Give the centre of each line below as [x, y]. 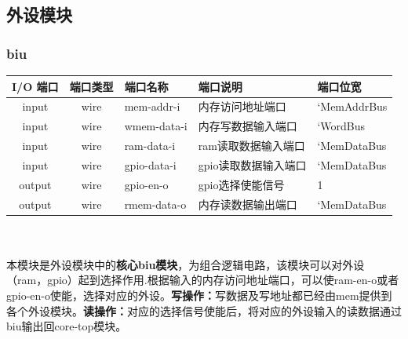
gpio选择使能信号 [241, 184]
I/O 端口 [35, 86]
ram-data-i [150, 146]
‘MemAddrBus [352, 106]
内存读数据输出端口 [248, 204]
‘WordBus [341, 126]
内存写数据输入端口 [248, 126]
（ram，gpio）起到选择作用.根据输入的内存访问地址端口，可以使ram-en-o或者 [203, 280]
